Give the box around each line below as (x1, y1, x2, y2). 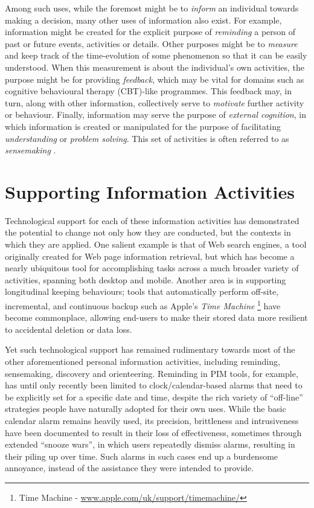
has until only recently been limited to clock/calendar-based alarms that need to (5, 379, 303, 391)
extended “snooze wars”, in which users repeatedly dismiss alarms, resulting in (5, 438, 295, 451)
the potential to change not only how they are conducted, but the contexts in (5, 226, 291, 239)
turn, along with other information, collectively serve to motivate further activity (5, 96, 304, 109)
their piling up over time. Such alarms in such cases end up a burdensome (5, 449, 278, 462)
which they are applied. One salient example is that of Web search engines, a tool (5, 238, 307, 251)
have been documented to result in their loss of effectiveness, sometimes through (5, 426, 302, 439)
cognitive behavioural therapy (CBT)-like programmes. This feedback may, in (5, 85, 292, 97)
